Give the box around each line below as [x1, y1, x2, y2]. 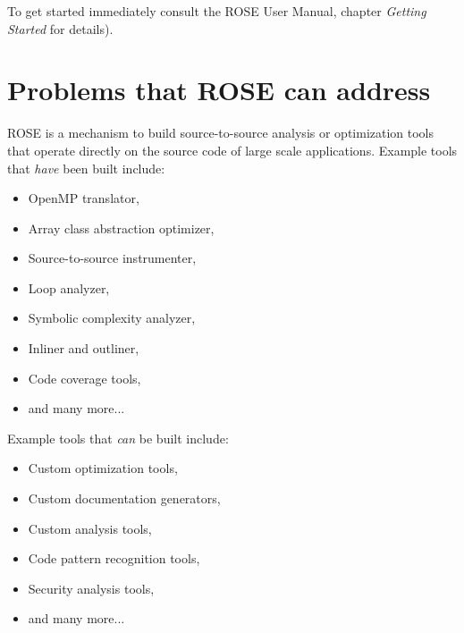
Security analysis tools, [28, 578, 155, 597]
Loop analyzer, [28, 278, 110, 297]
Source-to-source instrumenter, [28, 249, 197, 267]
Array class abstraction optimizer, [28, 218, 215, 237]
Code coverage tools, [28, 368, 141, 387]
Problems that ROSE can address [7, 72, 431, 108]
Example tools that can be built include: [7, 428, 229, 447]
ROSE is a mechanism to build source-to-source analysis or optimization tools [7, 123, 434, 142]
